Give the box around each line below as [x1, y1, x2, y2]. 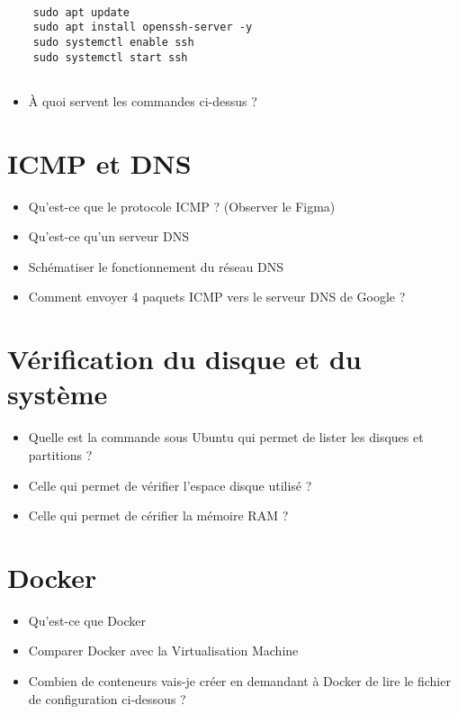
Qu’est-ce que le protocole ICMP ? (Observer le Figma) [28, 196, 336, 215]
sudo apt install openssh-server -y [32, 21, 253, 34]
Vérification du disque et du [7, 340, 362, 377]
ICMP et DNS [7, 144, 192, 181]
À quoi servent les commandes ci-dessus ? [28, 91, 257, 110]
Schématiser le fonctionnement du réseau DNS [28, 257, 283, 276]
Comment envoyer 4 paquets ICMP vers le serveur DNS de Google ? [28, 287, 406, 306]
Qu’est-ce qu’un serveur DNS [28, 227, 189, 246]
